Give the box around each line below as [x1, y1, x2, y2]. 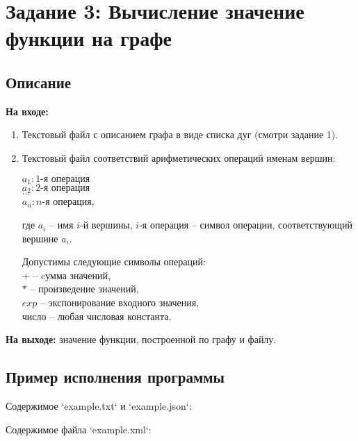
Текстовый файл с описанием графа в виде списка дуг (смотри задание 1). [22, 127, 339, 142]
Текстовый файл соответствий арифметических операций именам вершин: [22, 150, 336, 165]
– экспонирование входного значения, [40, 295, 199, 310]
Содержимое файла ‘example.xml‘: [6, 422, 152, 436]
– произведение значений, [30, 281, 139, 296]
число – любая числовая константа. [22, 308, 172, 323]
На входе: [6, 103, 49, 118]
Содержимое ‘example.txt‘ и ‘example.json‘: [6, 399, 192, 413]
